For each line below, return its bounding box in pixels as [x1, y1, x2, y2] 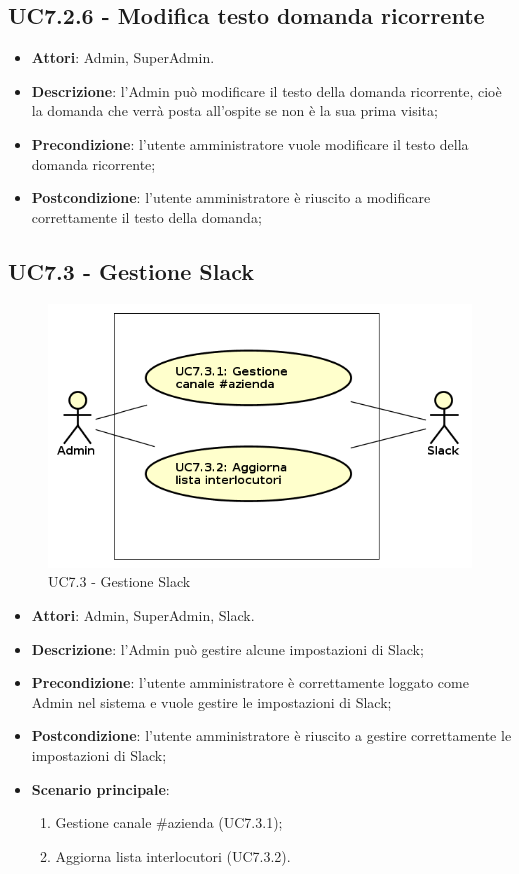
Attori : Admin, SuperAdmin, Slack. [31, 604, 255, 625]
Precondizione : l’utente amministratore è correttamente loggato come [31, 672, 469, 693]
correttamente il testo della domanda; [31, 206, 262, 227]
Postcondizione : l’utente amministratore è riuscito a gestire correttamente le [31, 725, 512, 746]
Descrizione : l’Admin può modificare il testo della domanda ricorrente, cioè [31, 80, 502, 101]
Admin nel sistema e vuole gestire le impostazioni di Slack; [31, 691, 392, 712]
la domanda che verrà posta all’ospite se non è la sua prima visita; [31, 100, 438, 121]
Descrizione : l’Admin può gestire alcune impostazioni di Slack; [31, 638, 424, 659]
